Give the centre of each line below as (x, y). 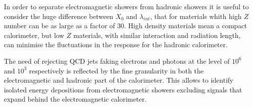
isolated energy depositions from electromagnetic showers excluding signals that (123, 89)
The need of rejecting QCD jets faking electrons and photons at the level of (117, 61)
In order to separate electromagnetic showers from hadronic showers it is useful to (126, 6)
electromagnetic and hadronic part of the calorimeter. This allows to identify (119, 80)
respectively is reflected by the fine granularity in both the (116, 70)
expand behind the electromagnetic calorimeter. (75, 99)
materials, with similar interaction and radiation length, (157, 35)
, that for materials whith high (196, 16)
